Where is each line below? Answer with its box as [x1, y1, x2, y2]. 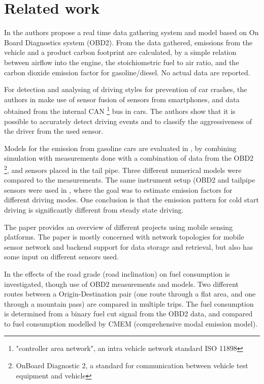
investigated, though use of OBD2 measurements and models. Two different [4, 278, 239, 289]
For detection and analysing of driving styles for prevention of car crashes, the [4, 84, 247, 95]
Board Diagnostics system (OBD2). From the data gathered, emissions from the [4, 37, 253, 47]
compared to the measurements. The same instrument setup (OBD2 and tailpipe [4, 174, 255, 185]
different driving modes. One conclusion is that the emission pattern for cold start [4, 194, 259, 205]
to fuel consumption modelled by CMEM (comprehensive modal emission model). [4, 318, 258, 329]
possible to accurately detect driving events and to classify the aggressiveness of [4, 115, 252, 126]
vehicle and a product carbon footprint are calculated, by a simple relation [4, 47, 237, 57]
